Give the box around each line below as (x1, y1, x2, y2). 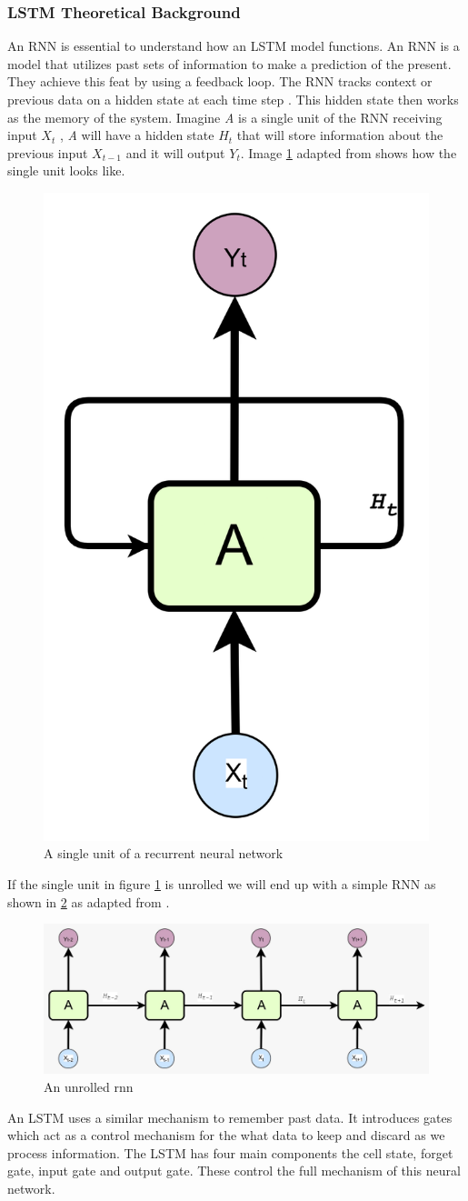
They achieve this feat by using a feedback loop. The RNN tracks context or (7, 72, 433, 91)
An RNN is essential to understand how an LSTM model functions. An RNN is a (7, 36, 460, 55)
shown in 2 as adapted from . (7, 892, 170, 911)
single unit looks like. (7, 161, 125, 180)
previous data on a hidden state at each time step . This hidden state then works (7, 90, 459, 108)
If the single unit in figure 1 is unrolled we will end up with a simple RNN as (7, 875, 436, 894)
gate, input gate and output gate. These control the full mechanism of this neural (7, 1161, 461, 1180)
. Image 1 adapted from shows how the (240, 143, 457, 162)
